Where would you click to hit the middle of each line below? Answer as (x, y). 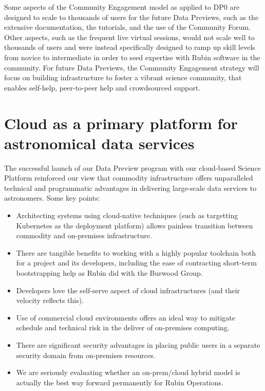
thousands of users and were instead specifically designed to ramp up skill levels (130, 47)
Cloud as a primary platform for (121, 123)
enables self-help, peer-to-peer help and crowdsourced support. (102, 87)
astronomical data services (99, 143)
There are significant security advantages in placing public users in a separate (138, 344)
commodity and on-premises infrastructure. (84, 235)
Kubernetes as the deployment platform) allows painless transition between (135, 225)
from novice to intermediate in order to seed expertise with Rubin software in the (132, 57)
